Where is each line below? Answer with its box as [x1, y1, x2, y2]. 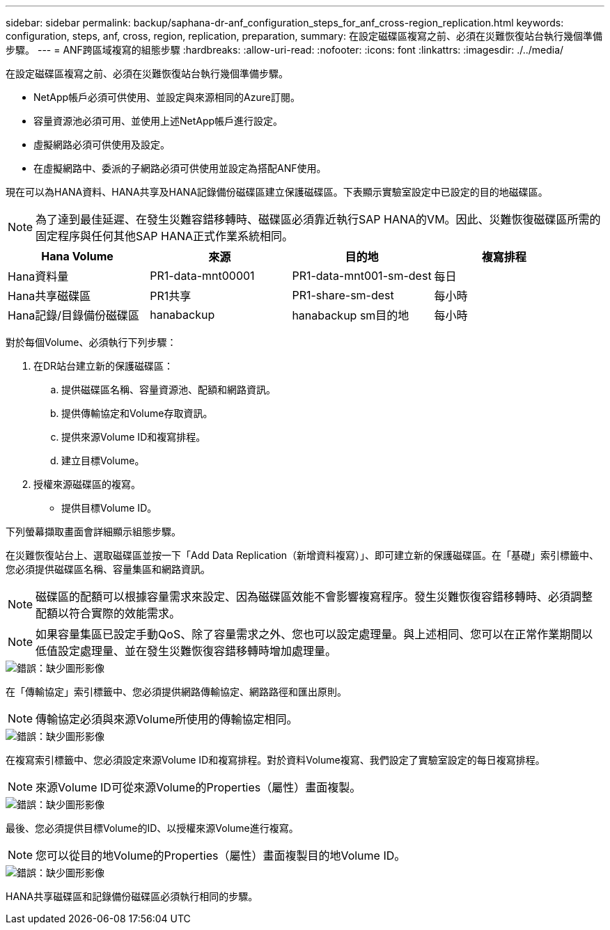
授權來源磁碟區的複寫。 [33, 478, 141, 490]
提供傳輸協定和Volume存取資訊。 [61, 407, 213, 419]
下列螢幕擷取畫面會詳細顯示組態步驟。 [6, 526, 181, 537]
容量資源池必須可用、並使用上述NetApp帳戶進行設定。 [33, 115, 283, 127]
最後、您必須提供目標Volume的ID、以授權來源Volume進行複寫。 [6, 822, 299, 834]
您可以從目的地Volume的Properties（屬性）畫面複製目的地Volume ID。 [36, 849, 406, 862]
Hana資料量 [8, 269, 69, 283]
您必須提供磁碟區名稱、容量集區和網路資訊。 [6, 563, 210, 575]
